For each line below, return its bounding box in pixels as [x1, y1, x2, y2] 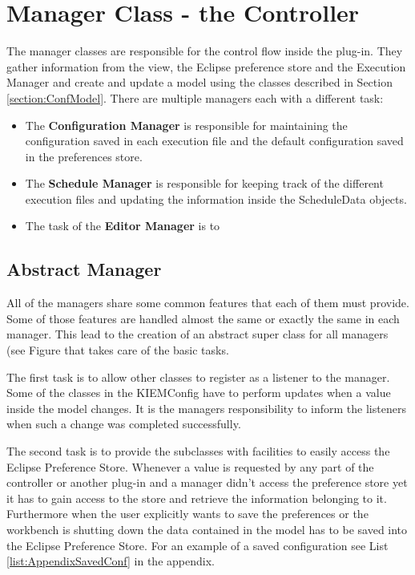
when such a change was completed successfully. [6, 415, 241, 432]
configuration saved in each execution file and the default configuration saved [25, 132, 404, 149]
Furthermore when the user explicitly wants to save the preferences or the [6, 505, 369, 522]
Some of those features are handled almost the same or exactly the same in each [6, 310, 400, 326]
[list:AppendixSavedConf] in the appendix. [6, 553, 215, 569]
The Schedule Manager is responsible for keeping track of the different [25, 175, 384, 192]
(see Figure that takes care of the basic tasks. [6, 342, 229, 358]
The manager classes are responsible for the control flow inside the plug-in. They [6, 43, 403, 59]
